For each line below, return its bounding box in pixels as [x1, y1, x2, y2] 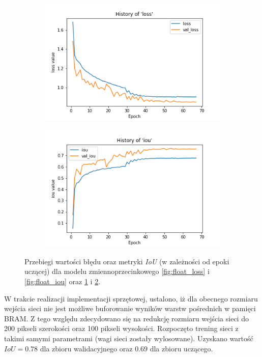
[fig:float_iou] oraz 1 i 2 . [24, 276, 101, 287]
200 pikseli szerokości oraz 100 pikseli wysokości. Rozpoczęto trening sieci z [4, 323, 239, 334]
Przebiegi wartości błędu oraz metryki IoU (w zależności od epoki [24, 256, 229, 266]
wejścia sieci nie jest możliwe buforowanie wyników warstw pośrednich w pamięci [4, 303, 256, 314]
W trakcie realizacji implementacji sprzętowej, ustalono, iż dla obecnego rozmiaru [4, 293, 258, 304]
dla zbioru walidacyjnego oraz [40, 343, 133, 353]
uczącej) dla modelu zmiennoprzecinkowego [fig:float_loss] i [24, 266, 210, 277]
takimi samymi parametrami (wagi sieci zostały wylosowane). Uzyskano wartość [4, 333, 253, 343]
